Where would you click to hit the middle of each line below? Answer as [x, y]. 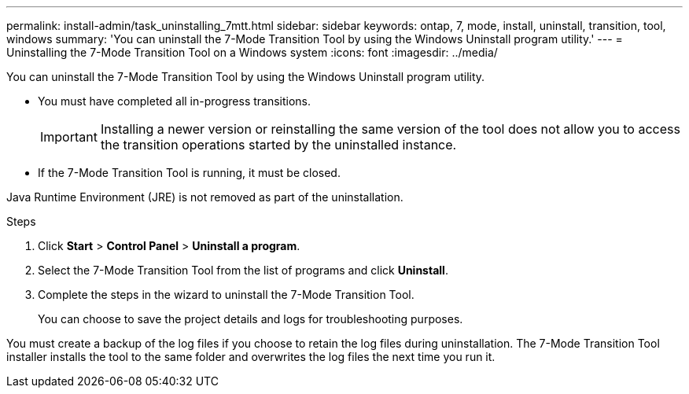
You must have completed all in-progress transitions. [175, 101]
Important [69, 137]
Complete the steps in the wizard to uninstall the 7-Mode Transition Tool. [226, 295]
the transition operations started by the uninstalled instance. [278, 145]
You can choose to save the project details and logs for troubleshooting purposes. [251, 319]
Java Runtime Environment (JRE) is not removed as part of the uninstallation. [205, 197]
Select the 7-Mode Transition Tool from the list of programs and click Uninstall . [243, 270]
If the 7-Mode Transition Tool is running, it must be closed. [189, 173]
